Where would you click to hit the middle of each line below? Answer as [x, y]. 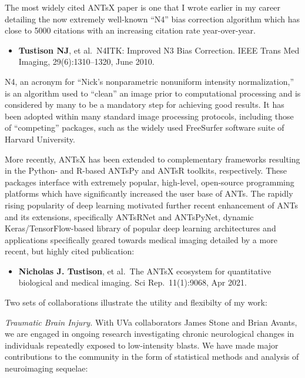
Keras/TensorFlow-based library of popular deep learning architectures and [140, 228]
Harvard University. [40, 139]
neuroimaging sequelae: [46, 368]
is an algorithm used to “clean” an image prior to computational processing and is [153, 93]
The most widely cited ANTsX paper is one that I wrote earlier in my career [143, 7]
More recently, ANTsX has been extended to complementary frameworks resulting [152, 159]
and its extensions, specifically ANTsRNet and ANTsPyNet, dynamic [129, 216]
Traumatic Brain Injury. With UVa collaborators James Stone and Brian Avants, [151, 322]
